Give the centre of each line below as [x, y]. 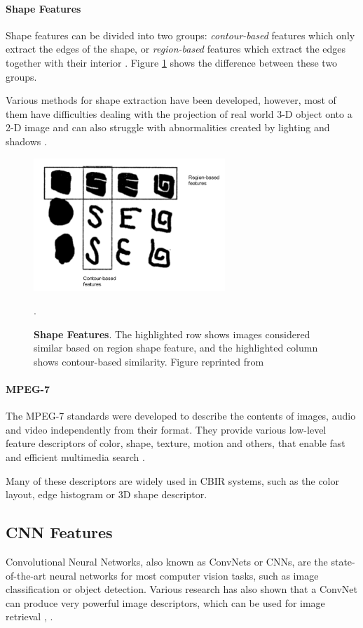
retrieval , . [29, 616]
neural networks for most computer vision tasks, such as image [184, 575]
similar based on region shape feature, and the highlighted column [176, 348]
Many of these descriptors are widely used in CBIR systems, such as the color [172, 480]
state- [343, 562]
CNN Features [59, 532]
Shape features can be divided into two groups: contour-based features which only [180, 35]
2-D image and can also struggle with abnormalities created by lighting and [168, 127]
